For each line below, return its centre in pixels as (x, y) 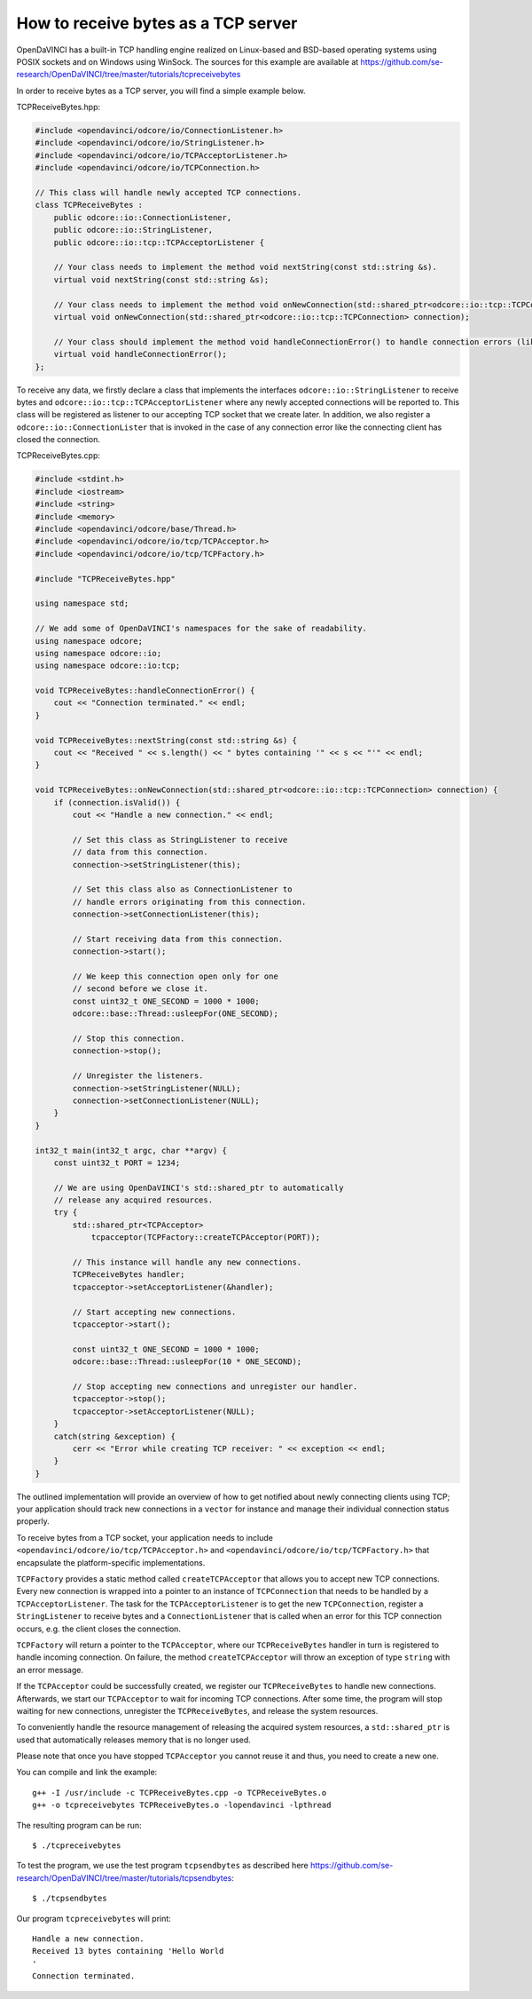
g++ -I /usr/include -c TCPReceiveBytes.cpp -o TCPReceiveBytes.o (180, 1793)
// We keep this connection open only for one (175, 976)
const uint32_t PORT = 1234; (117, 1162)
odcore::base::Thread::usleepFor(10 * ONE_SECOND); (187, 1362)
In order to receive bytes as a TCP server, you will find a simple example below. (161, 91)
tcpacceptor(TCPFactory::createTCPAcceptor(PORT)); (206, 1237)
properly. (33, 1521)
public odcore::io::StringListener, (133, 230)
